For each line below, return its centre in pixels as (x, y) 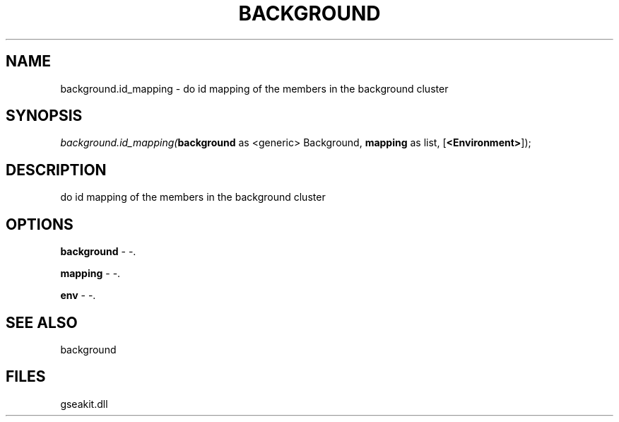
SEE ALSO (42, 322)
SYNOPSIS (44, 116)
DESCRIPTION (56, 170)
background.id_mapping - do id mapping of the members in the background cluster (254, 88)
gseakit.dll (84, 404)
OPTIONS (40, 224)
